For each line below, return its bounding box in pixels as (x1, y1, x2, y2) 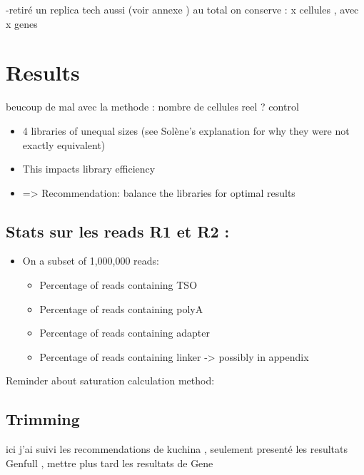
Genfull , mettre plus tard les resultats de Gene (6, 455, 213, 470)
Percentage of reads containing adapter (39, 325, 210, 340)
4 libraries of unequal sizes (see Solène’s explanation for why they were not (22, 123, 350, 138)
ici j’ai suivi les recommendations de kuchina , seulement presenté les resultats (6, 441, 348, 456)
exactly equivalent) (22, 137, 106, 152)
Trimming (6, 408, 80, 430)
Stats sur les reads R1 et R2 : (6, 220, 230, 242)
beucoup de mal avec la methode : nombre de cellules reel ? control (6, 99, 299, 114)
